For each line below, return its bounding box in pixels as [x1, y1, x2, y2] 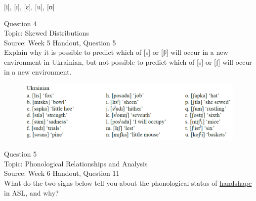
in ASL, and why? [4, 187, 59, 198]
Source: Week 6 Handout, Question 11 [4, 168, 120, 178]
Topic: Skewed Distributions [4, 28, 89, 38]
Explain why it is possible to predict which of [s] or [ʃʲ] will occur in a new [4, 47, 228, 57]
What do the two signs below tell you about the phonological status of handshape [4, 178, 252, 188]
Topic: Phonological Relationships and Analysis [4, 158, 148, 168]
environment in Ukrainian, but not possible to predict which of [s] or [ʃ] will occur [4, 56, 252, 67]
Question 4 [4, 18, 37, 28]
